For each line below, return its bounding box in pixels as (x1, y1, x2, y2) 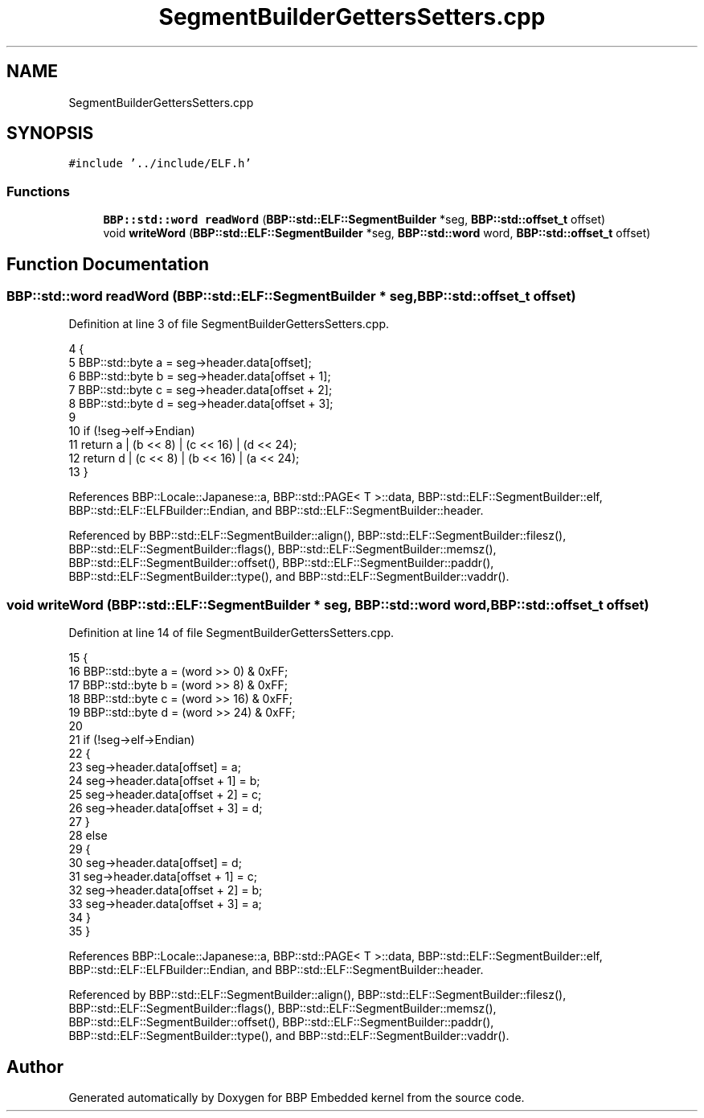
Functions (6, 183, 70, 199)
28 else (68, 828, 108, 843)
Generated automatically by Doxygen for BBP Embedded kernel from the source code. (68, 1091, 525, 1104)
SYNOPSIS (6, 123, 94, 144)
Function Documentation (6, 253, 209, 274)
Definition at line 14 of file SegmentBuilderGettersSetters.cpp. (68, 626, 395, 640)
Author (6, 1056, 63, 1077)
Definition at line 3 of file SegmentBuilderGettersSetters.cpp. (68, 317, 390, 331)
